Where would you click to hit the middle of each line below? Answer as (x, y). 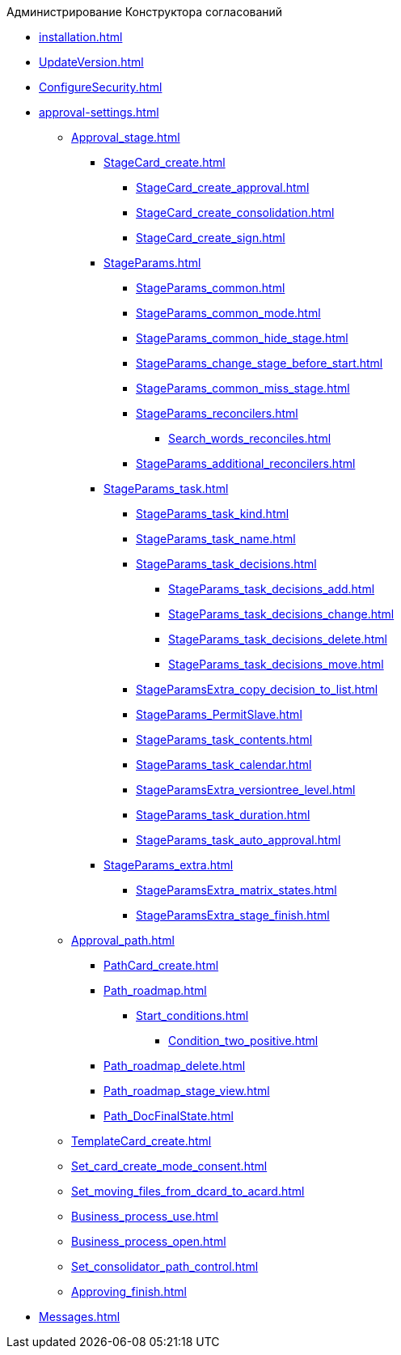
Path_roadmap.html (155, 990)
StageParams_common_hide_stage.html (242, 338)
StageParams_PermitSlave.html (219, 714)
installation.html (81, 37)
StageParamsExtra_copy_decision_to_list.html (257, 689)
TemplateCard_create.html (141, 1141)
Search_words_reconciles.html (250, 438)
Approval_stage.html (126, 137)
